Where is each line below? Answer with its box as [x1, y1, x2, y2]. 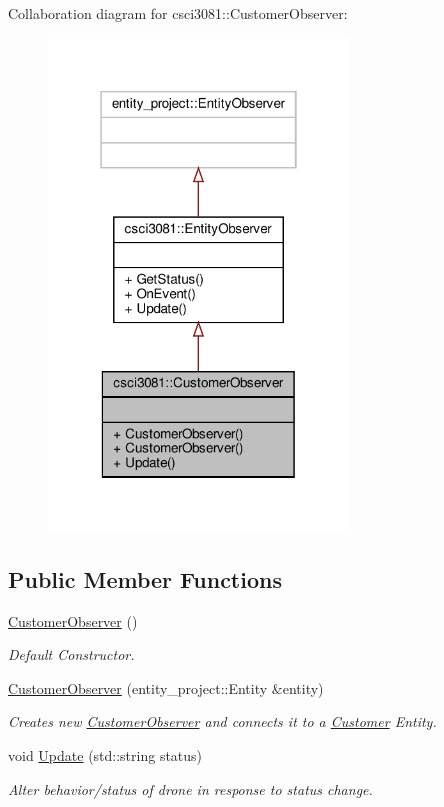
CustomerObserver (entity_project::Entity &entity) [8, 677, 324, 698]
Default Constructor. [8, 644, 135, 665]
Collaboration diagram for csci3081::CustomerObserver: [8, 3, 348, 23]
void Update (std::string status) [8, 745, 203, 766]
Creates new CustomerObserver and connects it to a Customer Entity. [8, 711, 437, 732]
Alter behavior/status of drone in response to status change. [8, 778, 373, 799]
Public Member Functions [8, 563, 282, 594]
